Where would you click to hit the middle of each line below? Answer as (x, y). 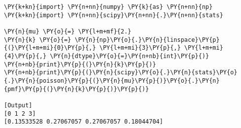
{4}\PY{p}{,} (25, 56)
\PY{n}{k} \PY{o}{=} (38, 40)
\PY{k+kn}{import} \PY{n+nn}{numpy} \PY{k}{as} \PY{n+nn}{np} (108, 7)
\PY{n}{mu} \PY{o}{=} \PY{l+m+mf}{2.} (68, 31)
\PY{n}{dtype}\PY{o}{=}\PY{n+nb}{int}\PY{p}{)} (130, 56)
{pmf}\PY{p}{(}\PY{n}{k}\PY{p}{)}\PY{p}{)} (77, 89)
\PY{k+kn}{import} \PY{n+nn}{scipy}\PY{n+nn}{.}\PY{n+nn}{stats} (114, 15)
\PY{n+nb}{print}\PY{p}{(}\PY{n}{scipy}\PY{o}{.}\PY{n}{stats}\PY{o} (121, 73)
